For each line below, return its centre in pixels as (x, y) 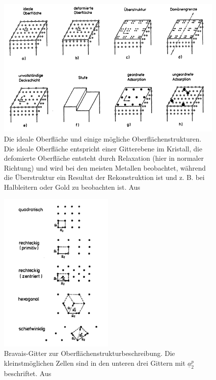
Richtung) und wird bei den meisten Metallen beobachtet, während (105, 167)
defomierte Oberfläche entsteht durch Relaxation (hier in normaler (104, 158)
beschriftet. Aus (28, 373)
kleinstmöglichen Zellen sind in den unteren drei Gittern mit (95, 363)
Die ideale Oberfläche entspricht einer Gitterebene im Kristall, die (103, 148)
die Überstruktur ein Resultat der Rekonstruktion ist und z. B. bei (104, 177)
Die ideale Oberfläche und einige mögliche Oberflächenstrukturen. (103, 138)
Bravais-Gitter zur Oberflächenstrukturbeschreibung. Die (90, 353)
